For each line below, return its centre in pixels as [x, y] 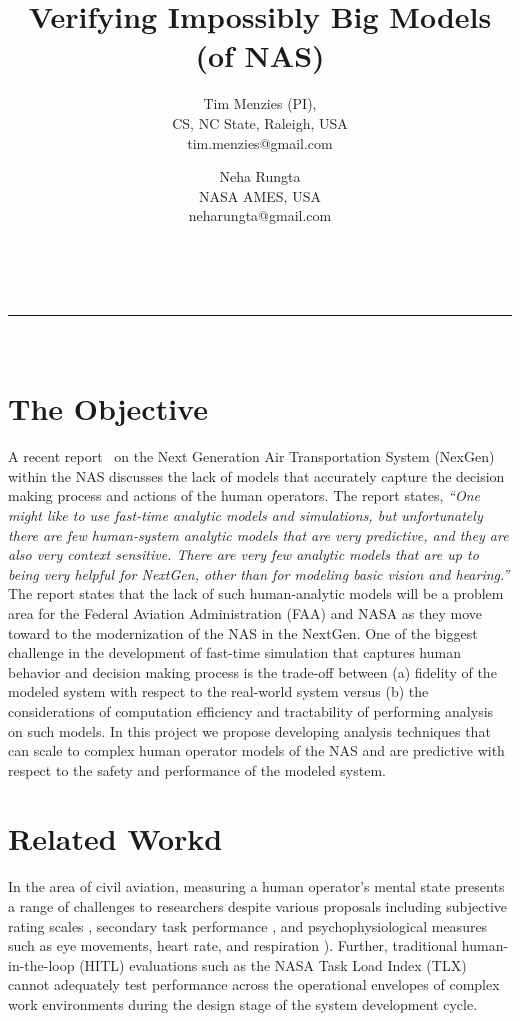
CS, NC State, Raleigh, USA [260, 122]
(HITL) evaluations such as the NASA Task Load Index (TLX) [273, 964]
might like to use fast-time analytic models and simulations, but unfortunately [245, 514]
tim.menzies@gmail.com [260, 142]
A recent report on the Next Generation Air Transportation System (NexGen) [251, 456]
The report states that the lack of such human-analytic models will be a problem [256, 593]
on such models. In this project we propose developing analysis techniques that [249, 730]
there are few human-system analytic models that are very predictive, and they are [258, 534]
